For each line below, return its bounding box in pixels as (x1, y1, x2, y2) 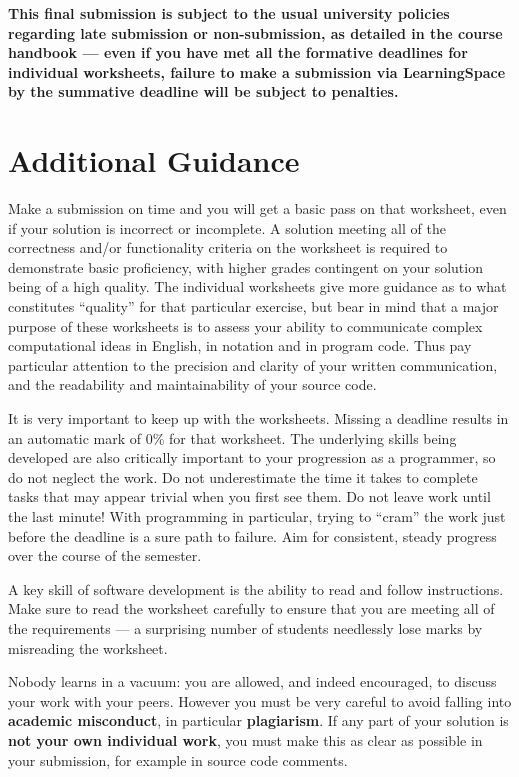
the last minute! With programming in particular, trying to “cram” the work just (8, 506, 506, 526)
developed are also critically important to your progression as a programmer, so (8, 447, 496, 468)
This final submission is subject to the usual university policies (8, 3, 450, 23)
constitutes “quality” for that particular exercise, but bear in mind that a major (8, 296, 499, 317)
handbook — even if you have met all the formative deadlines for (8, 42, 468, 63)
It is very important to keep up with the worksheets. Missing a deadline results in (8, 408, 509, 429)
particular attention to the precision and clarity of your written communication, (8, 354, 498, 375)
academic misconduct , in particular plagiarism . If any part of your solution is (8, 710, 509, 731)
